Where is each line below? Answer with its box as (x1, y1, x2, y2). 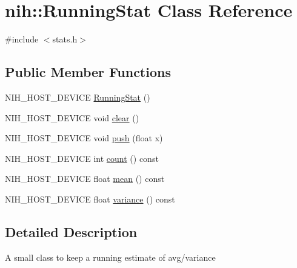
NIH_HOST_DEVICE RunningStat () (5, 90, 150, 103)
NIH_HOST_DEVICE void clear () (5, 111, 139, 124)
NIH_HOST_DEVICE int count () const (5, 152, 159, 164)
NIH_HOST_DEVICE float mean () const (5, 172, 165, 185)
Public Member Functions (5, 62, 171, 81)
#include (5, 33, 39, 45)
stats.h (52, 33, 78, 45)
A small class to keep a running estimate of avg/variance (5, 250, 216, 263)
